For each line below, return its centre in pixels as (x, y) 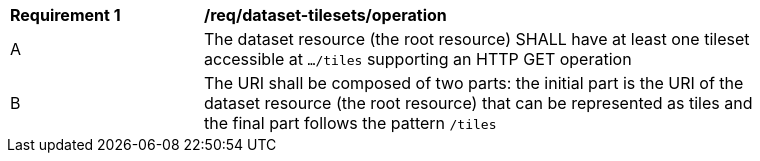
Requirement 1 (65, 15)
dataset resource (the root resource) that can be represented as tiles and (478, 103)
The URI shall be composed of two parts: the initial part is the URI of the (474, 83)
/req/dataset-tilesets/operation (325, 15)
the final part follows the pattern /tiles (350, 123)
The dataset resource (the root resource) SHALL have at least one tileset (477, 39)
